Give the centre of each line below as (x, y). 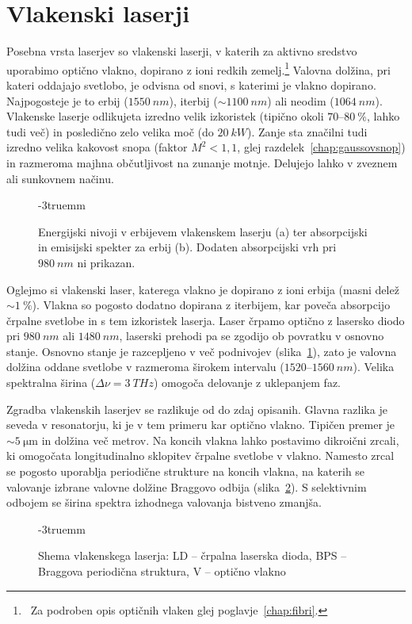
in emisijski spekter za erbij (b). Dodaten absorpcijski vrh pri (187, 247)
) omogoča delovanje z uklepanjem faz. (247, 383)
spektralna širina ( (51, 383)
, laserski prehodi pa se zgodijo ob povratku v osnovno (252, 336)
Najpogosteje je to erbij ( (67, 100)
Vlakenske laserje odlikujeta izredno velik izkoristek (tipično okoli (165, 116)
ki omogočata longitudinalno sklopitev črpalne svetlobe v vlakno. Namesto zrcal (200, 456)
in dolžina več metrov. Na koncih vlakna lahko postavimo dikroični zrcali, (220, 440)
